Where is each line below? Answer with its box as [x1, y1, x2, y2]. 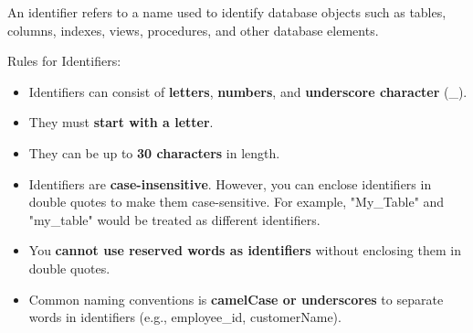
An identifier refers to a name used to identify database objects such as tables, [7, 3, 447, 21]
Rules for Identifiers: [7, 51, 121, 70]
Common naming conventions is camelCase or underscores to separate [28, 289, 444, 308]
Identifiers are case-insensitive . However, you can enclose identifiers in [28, 174, 432, 193]
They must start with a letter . [28, 113, 214, 132]
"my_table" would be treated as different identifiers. [28, 209, 321, 229]
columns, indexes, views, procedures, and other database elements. [7, 20, 379, 39]
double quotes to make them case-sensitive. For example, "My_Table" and [28, 192, 445, 211]
